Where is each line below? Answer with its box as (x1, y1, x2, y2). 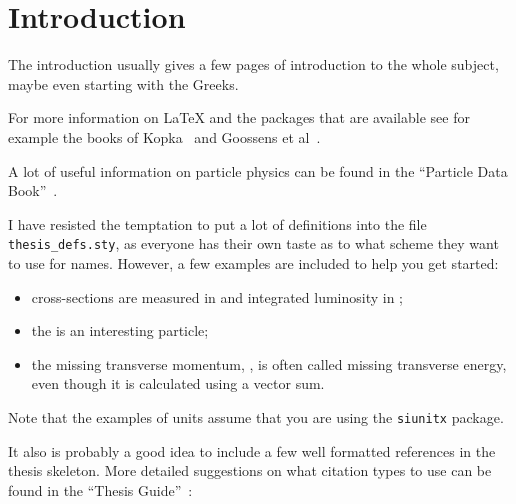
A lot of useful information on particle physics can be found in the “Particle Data (8, 160, 508, 181)
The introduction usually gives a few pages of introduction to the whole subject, (8, 54, 499, 75)
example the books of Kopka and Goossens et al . (8, 126, 321, 147)
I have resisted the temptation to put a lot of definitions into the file (8, 213, 427, 234)
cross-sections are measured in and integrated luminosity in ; (31, 286, 404, 307)
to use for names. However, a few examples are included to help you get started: (8, 252, 499, 273)
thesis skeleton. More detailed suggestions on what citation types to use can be (8, 460, 492, 481)
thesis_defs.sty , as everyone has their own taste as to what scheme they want (8, 233, 499, 254)
